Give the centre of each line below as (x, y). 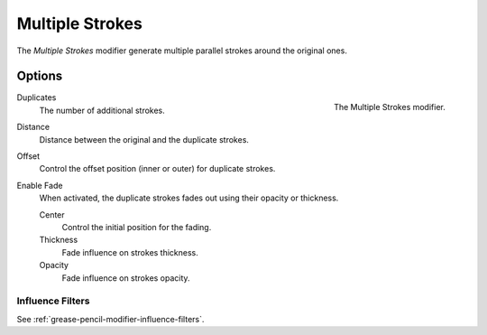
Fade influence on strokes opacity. (126, 278)
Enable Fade (40, 185)
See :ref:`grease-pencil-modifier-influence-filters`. (110, 319)
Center (52, 214)
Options (40, 76)
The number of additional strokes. (102, 110)
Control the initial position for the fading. (137, 227)
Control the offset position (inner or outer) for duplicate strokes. (157, 169)
